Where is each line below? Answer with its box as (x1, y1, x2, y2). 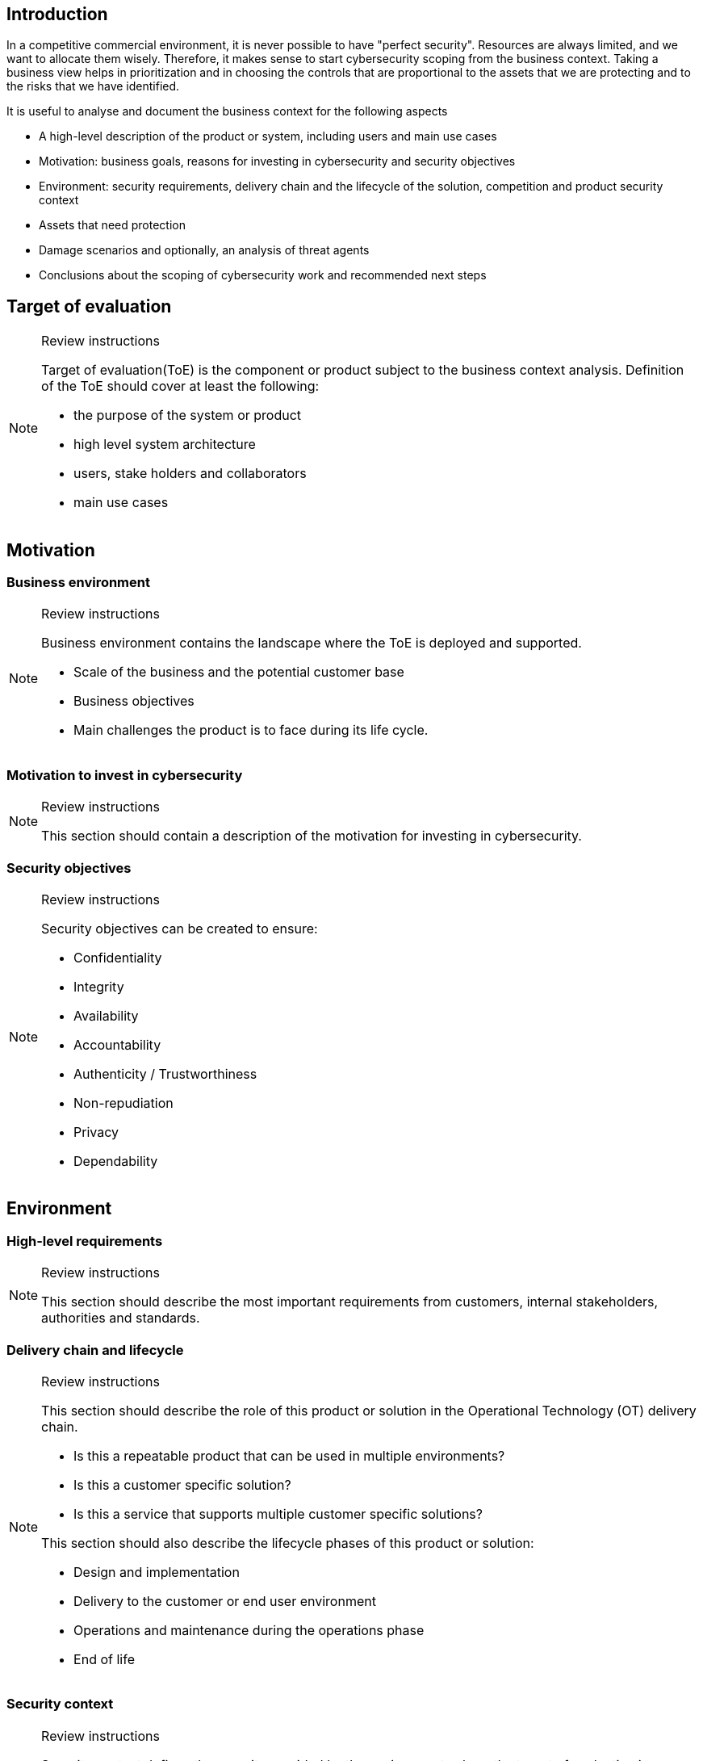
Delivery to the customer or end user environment (73, 1592, 376, 1609)
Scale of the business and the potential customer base (73, 664, 404, 681)
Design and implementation (73, 1563, 240, 1580)
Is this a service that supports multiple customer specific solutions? (73, 1505, 483, 1522)
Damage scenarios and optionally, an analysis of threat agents (39, 243, 370, 258)
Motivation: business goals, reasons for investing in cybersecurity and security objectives (39, 154, 516, 169)
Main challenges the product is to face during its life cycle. (73, 722, 429, 739)
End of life (73, 1650, 135, 1667)
